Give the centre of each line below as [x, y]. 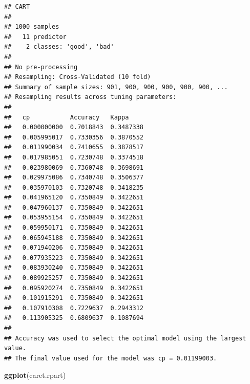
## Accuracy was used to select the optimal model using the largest [125, 338]
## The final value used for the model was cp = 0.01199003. [111, 358]
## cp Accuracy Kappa [67, 117]
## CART [17, 7]
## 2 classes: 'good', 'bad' [59, 47]
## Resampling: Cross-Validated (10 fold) [78, 77]
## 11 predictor [35, 37]
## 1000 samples [32, 27]
